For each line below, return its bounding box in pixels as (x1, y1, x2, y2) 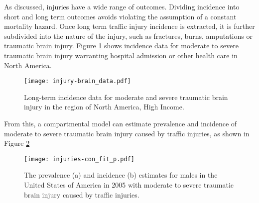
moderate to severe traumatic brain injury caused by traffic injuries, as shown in (4, 128, 250, 138)
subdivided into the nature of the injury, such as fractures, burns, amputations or (4, 30, 253, 41)
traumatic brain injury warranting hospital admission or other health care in (4, 50, 238, 60)
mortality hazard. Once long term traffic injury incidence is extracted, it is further (4, 21, 255, 31)
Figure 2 (4, 138, 30, 148)
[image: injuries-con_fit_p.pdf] (24, 155, 134, 163)
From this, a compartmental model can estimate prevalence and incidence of (4, 118, 237, 128)
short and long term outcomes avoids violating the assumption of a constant (4, 11, 237, 21)
